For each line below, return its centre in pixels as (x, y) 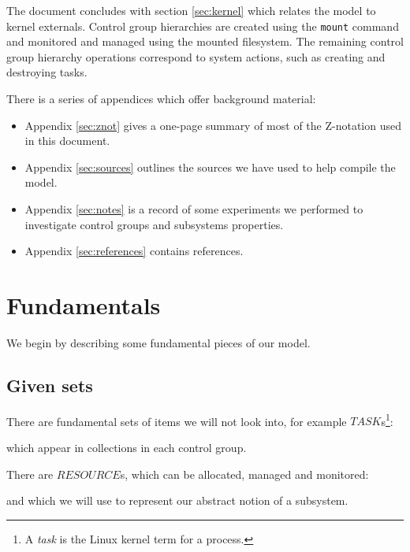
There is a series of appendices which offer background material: (161, 99)
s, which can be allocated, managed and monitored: (244, 474)
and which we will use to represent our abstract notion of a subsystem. (177, 500)
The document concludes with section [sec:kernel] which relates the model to (191, 10)
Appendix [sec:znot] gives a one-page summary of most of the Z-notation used (213, 125)
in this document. (67, 141)
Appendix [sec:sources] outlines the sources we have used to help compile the (210, 167)
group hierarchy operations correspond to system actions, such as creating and (196, 56)
